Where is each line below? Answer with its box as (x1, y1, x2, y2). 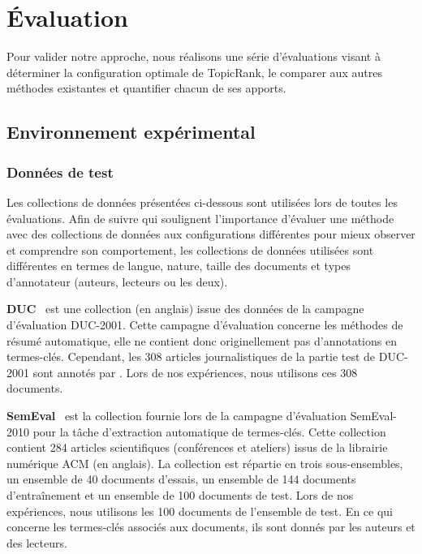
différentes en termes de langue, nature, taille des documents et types (6, 257, 351, 274)
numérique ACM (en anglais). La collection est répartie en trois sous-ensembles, (6, 454, 403, 471)
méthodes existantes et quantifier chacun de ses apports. (6, 79, 286, 97)
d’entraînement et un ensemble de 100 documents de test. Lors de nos (6, 487, 354, 503)
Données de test (6, 161, 114, 182)
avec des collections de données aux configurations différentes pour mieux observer (6, 225, 416, 243)
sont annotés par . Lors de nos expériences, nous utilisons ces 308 (32, 363, 358, 380)
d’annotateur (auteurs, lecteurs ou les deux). (6, 273, 228, 290)
